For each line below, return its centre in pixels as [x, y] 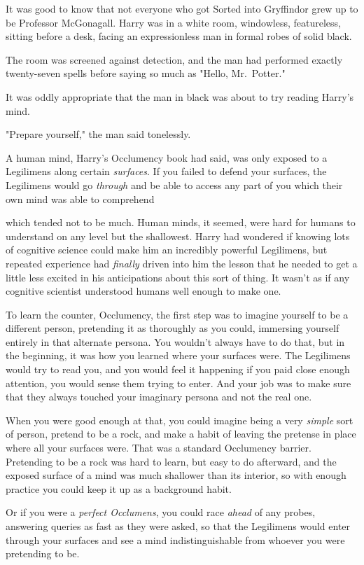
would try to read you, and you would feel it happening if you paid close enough [178, 369]
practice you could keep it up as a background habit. [119, 488]
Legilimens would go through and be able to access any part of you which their [174, 184]
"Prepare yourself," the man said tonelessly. [98, 134]
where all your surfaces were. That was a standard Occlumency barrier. [159, 448]
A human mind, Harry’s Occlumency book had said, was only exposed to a [167, 157]
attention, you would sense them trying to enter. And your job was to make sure [178, 383]
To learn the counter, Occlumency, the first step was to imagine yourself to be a [177, 314]
